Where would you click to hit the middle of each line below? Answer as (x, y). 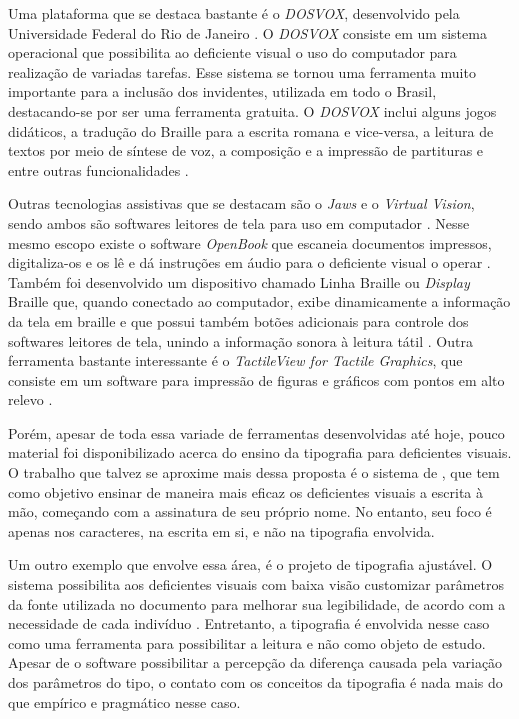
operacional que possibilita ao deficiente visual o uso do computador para (232, 52)
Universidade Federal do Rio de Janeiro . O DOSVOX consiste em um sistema (247, 32)
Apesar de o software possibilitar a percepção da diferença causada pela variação (255, 662)
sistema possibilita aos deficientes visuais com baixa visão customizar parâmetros (256, 584)
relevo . (30, 399)
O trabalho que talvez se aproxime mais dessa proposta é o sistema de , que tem (254, 472)
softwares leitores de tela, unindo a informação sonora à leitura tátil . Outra (240, 340)
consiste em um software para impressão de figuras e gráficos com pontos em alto (256, 379)
